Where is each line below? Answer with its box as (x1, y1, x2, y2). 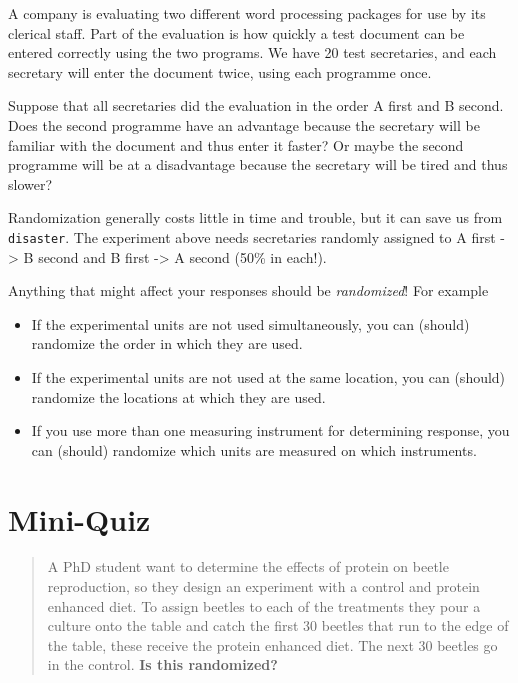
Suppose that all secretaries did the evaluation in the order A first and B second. (8, 95, 504, 116)
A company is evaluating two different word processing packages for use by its (8, 3, 486, 23)
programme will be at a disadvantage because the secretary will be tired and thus (8, 154, 508, 175)
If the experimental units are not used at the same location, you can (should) (31, 366, 506, 387)
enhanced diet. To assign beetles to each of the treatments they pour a (47, 595, 481, 616)
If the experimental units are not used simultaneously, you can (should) (31, 313, 470, 334)
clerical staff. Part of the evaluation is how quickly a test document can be (8, 22, 465, 43)
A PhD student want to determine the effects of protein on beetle (47, 556, 449, 577)
